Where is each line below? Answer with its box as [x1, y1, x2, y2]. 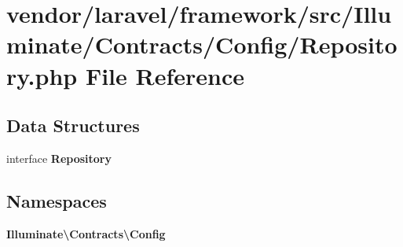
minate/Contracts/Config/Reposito [6, 28, 398, 61]
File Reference [85, 59, 245, 91]
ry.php [6, 59, 78, 91]
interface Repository [6, 149, 112, 166]
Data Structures [6, 113, 140, 138]
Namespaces [6, 188, 107, 212]
